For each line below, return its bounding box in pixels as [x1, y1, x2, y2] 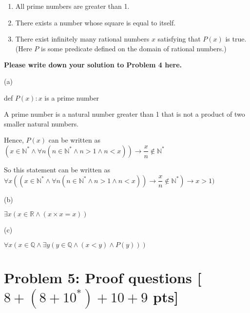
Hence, [4, 135, 24, 145]
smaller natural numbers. [4, 118, 79, 128]
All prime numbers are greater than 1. [15, 1, 130, 11]
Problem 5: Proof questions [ [4, 267, 202, 287]
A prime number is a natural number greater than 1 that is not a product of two [4, 109, 245, 119]
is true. [225, 34, 247, 44]
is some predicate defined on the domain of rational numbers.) [40, 43, 227, 53]
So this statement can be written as [4, 164, 111, 174]
